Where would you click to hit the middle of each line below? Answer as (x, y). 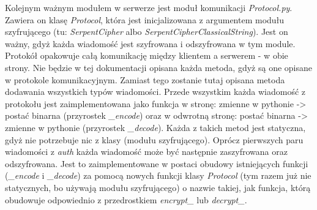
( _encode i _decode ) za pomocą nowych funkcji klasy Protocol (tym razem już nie (158, 175)
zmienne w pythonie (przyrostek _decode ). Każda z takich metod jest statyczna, (155, 127)
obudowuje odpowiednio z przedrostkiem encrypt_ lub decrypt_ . (126, 199)
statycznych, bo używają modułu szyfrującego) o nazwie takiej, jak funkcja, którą (158, 187)
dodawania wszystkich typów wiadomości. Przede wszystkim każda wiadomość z (155, 92)
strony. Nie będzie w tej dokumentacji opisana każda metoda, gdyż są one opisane (158, 67)
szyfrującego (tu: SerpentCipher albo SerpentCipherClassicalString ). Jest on (147, 32)
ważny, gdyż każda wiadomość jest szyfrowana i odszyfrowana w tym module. (150, 43)
